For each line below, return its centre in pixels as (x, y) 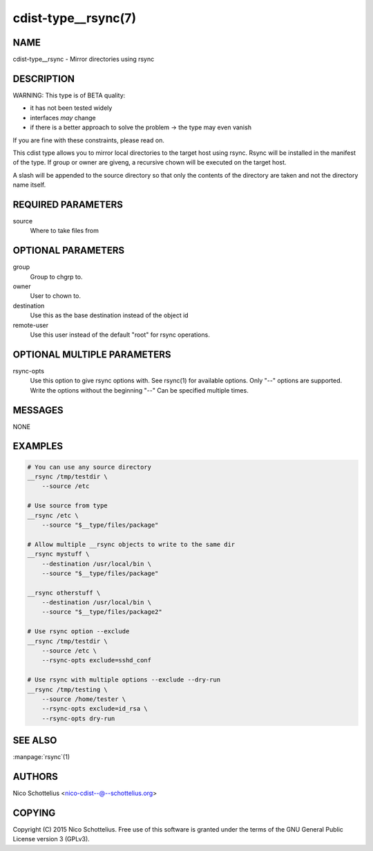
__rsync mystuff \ (58, 554)
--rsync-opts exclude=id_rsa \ (95, 709)
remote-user (31, 325)
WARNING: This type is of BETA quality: (69, 95)
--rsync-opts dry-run (78, 718)
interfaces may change (63, 118)
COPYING (34, 813)
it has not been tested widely (71, 108)
